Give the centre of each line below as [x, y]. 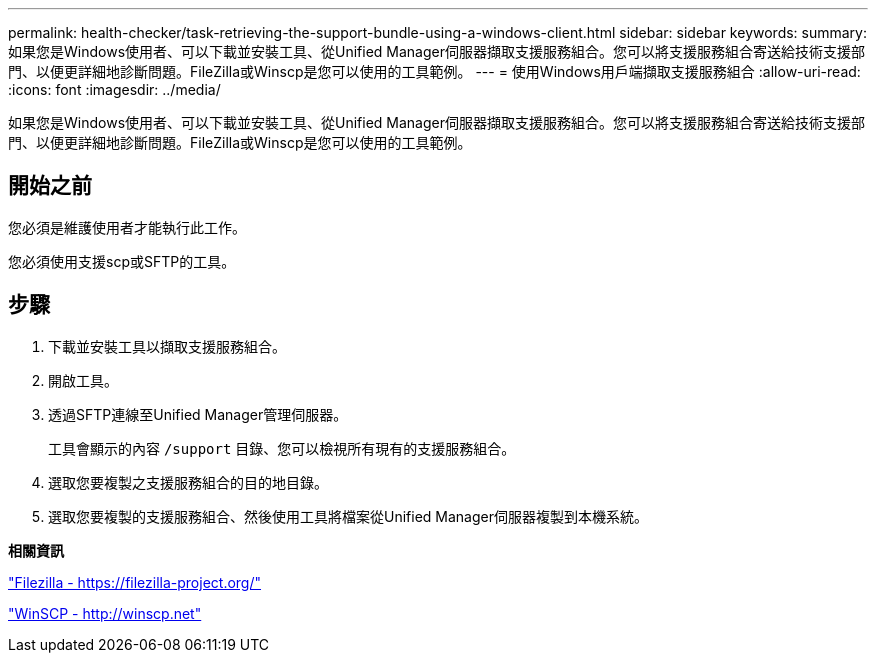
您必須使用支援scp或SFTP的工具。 [122, 261]
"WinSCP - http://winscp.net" [105, 613]
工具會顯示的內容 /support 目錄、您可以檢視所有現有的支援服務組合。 [282, 448]
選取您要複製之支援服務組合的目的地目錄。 [188, 482]
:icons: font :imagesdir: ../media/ [114, 89]
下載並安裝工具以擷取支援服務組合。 [167, 346]
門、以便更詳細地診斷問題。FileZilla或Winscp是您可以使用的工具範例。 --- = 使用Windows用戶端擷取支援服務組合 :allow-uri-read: [434, 71]
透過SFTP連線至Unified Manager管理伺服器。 [198, 414]
